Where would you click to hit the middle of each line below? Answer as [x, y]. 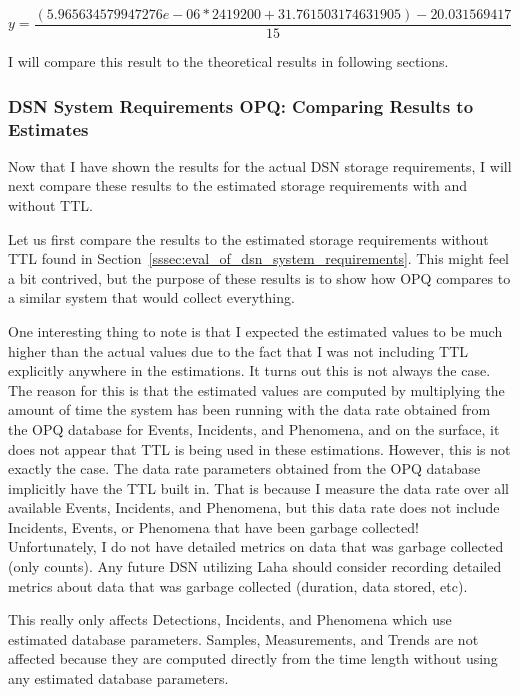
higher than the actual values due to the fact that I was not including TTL [238, 350]
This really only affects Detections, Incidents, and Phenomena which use [230, 619]
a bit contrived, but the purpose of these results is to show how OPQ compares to [259, 277]
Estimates [48, 128]
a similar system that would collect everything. [151, 297]
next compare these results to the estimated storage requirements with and [238, 185]
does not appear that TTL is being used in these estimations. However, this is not [259, 448]
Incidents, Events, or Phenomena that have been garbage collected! [213, 526]
